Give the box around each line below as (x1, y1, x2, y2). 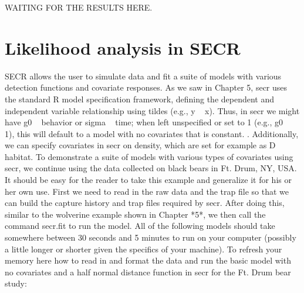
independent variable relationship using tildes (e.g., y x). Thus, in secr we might (5, 104, 300, 116)
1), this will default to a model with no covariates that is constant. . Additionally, (5, 127, 299, 139)
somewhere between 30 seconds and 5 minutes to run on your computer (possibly (5, 231, 296, 244)
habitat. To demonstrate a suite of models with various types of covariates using (5, 150, 293, 162)
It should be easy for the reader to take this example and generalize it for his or (5, 174, 292, 186)
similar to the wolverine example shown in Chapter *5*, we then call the (5, 208, 266, 220)
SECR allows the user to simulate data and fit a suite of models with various (5, 69, 282, 82)
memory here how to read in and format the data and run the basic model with (5, 254, 291, 267)
